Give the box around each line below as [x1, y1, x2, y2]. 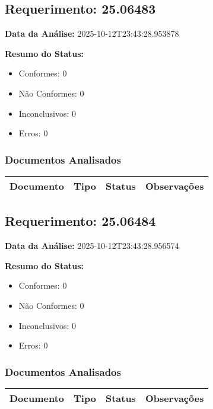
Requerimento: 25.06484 [5, 212, 156, 230]
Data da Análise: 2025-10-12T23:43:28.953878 [5, 27, 179, 40]
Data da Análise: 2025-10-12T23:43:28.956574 [5, 239, 179, 252]
